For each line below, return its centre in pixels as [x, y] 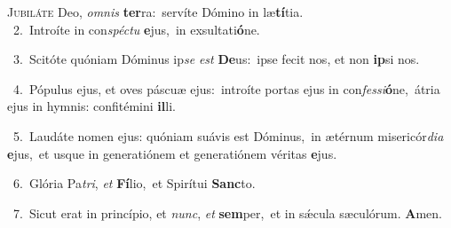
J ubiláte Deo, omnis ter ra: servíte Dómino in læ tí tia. [155, 12]
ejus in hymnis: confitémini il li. [91, 106]
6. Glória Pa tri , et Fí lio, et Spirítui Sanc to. [134, 183]
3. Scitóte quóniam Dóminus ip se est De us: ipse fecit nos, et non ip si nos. [216, 59]
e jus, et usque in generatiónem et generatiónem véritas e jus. [172, 153]
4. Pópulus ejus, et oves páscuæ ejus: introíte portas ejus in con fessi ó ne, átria [226, 88]
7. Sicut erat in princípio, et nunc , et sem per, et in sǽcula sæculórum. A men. [227, 212]
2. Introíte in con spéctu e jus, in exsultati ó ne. [136, 29]
